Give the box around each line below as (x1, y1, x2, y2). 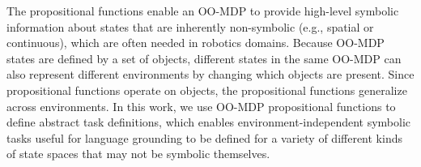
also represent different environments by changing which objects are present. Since (6, 66, 415, 83)
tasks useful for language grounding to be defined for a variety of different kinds (6, 129, 402, 146)
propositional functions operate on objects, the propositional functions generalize (6, 81, 407, 98)
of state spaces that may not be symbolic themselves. (6, 145, 270, 162)
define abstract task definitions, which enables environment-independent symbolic (6, 113, 411, 131)
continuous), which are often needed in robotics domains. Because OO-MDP (6, 34, 385, 51)
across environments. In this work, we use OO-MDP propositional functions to (6, 97, 396, 114)
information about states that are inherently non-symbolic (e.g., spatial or (6, 18, 374, 35)
